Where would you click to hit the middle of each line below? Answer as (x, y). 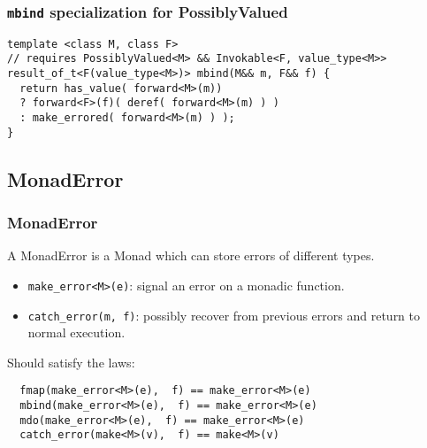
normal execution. (76, 332)
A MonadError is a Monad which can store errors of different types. (191, 255)
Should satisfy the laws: (71, 362)
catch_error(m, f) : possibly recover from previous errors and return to (224, 315)
